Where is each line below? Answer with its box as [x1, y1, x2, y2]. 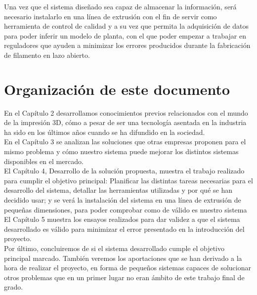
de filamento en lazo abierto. [4, 49, 90, 60]
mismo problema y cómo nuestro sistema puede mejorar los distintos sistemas [4, 146, 239, 157]
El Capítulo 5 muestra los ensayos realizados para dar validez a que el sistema [4, 214, 240, 224]
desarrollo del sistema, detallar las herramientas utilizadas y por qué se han [4, 185, 232, 195]
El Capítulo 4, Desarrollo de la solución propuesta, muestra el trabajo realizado [4, 166, 245, 176]
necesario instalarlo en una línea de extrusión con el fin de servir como [4, 11, 217, 21]
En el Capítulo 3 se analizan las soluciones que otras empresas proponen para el [4, 136, 246, 147]
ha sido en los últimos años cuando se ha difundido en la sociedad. [4, 126, 205, 137]
